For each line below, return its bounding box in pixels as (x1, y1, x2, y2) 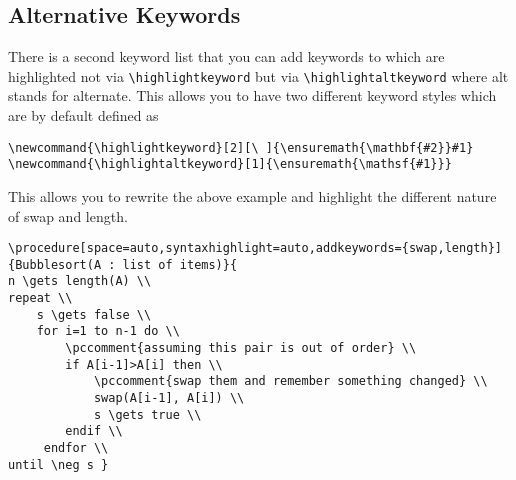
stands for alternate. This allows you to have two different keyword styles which (8, 85, 497, 106)
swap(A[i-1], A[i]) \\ (93, 391, 245, 406)
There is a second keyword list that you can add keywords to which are (8, 46, 445, 67)
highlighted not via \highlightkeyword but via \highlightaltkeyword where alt (8, 65, 509, 86)
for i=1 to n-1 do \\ (36, 324, 180, 339)
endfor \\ (43, 441, 109, 456)
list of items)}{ (122, 257, 238, 272)
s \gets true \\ (93, 407, 202, 422)
